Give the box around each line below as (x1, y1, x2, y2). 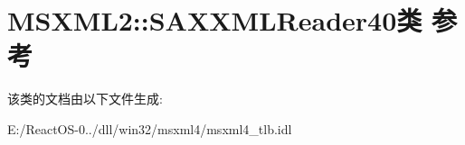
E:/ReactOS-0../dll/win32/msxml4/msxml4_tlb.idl (7, 119, 292, 138)
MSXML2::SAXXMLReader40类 (7, 2, 422, 39)
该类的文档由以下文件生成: (7, 89, 163, 108)
